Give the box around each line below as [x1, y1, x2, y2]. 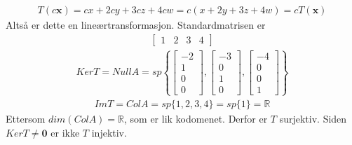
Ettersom [6, 111, 46, 126]
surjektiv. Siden [279, 111, 347, 126]
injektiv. [91, 125, 127, 139]
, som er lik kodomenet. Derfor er [123, 111, 268, 126]
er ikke [50, 125, 80, 139]
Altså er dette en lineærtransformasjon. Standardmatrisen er [6, 18, 266, 32]
